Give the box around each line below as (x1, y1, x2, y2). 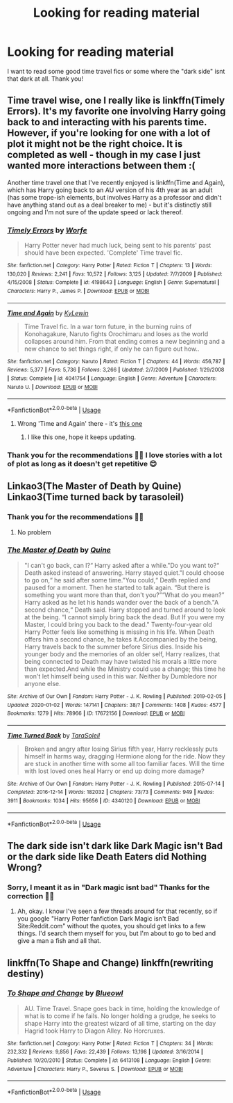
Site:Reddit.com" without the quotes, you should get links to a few (17, 922, 206, 930)
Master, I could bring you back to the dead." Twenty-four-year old (24, 620, 213, 628)
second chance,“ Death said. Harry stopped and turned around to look (24, 605, 226, 614)
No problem (17, 527, 52, 537)
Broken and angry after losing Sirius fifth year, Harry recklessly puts (24, 745, 218, 753)
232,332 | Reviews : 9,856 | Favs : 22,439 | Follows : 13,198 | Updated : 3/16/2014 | (7, 1049, 203, 1056)
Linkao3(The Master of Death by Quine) (7, 480, 182, 492)
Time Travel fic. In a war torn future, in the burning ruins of (24, 322, 192, 331)
